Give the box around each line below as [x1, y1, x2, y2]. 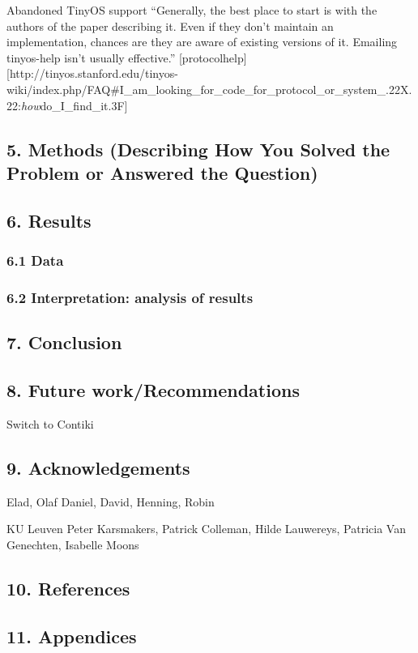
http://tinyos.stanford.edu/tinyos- [9, 65, 178, 82]
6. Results [6, 207, 92, 233]
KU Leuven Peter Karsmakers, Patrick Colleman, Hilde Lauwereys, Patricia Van [6, 520, 406, 537]
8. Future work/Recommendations [6, 377, 300, 402]
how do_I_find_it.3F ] [20, 96, 128, 113]
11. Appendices [6, 623, 137, 648]
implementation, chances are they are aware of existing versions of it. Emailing [6, 33, 398, 50]
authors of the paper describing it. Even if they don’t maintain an [6, 17, 334, 34]
